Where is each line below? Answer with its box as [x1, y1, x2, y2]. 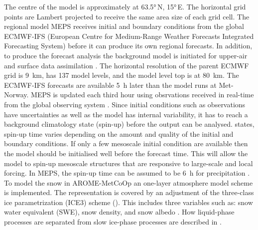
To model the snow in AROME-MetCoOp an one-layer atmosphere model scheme [4, 177, 253, 188]
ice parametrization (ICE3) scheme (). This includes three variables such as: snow [4, 197, 253, 207]
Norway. [4, 89, 29, 100]
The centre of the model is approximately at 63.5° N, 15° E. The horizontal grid [4, 1, 246, 11]
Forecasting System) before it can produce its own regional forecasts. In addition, [4, 40, 253, 51]
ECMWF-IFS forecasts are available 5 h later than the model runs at [4, 79, 217, 90]
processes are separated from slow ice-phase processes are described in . [4, 217, 222, 227]
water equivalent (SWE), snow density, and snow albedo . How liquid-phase [4, 207, 235, 217]
